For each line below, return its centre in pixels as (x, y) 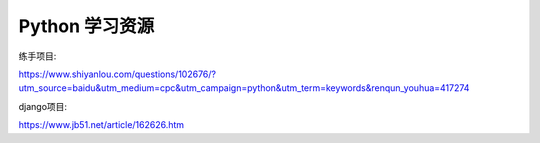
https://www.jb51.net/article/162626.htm (101, 125)
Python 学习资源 (86, 26)
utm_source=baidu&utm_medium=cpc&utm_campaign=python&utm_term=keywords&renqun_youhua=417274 (244, 88)
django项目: (43, 106)
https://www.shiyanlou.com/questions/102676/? (117, 74)
